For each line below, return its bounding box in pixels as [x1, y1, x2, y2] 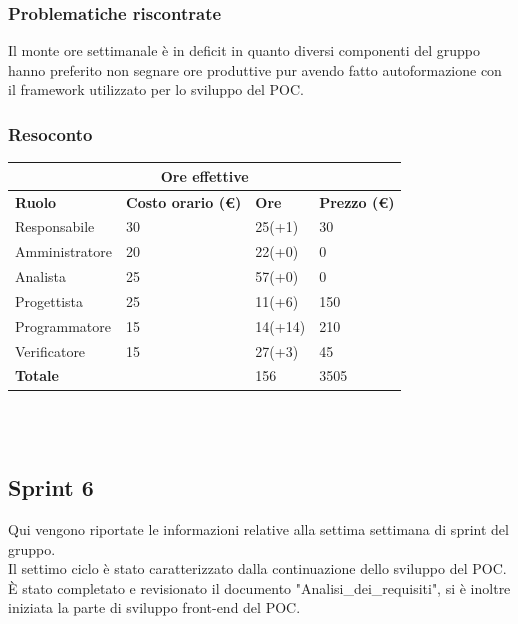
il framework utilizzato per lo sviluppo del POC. [8, 79, 304, 100]
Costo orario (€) [126, 191, 242, 212]
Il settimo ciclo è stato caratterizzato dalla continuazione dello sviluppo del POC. [8, 558, 507, 579]
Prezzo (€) [319, 191, 395, 212]
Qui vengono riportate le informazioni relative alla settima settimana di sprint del [8, 518, 509, 539]
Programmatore [15, 315, 111, 336]
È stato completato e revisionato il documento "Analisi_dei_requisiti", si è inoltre [8, 577, 511, 598]
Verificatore [15, 340, 86, 361]
